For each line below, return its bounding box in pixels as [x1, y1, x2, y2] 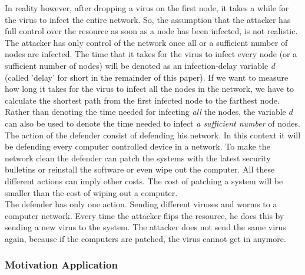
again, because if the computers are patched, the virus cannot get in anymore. [5, 232, 286, 244]
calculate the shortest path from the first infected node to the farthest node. [5, 94, 280, 106]
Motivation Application [5, 257, 118, 272]
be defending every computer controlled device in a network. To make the [5, 140, 270, 153]
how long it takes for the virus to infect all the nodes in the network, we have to [5, 82, 294, 95]
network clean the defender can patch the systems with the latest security [5, 151, 271, 164]
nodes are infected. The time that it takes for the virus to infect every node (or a [5, 48, 297, 60]
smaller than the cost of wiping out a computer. [5, 186, 178, 198]
